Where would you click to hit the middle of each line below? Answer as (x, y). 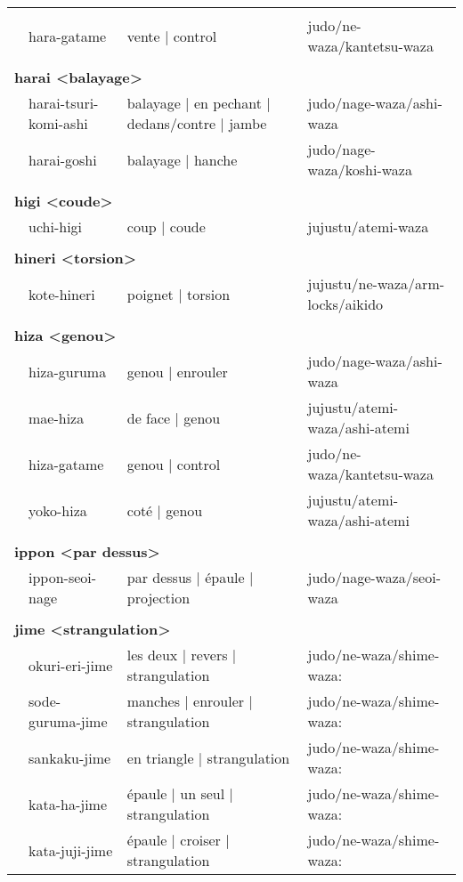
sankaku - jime (70, 757)
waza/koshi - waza (360, 170)
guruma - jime (68, 721)
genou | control (174, 464)
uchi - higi (56, 227)
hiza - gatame (66, 464)
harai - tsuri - (64, 103)
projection (158, 598)
